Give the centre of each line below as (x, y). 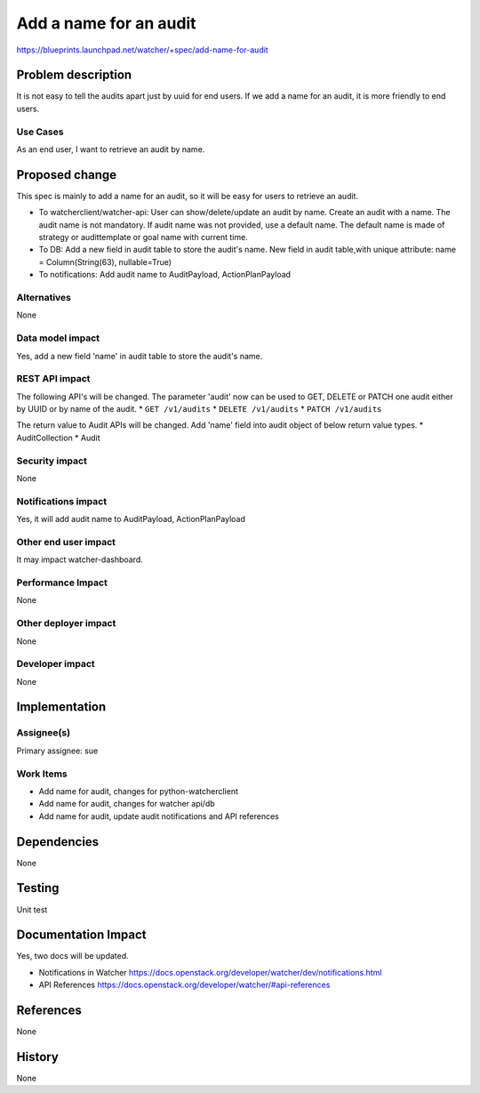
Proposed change (67, 175)
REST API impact (53, 379)
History (38, 1057)
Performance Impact (62, 583)
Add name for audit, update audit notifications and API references (159, 816)
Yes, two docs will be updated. (72, 956)
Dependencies (58, 842)
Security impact (52, 461)
